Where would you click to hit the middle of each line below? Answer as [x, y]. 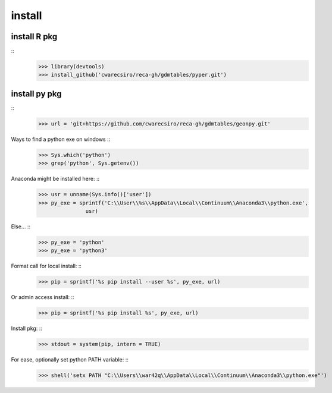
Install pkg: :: [27, 328]
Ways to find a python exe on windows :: [61, 139]
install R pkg [34, 37]
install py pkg [36, 94]
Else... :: [21, 227]
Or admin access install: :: [43, 297]
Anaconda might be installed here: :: [55, 179]
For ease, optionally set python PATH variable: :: [70, 360]
